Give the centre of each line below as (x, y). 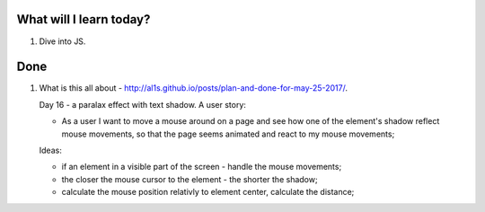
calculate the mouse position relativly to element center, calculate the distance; (208, 192)
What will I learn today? (84, 19)
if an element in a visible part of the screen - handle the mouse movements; (202, 167)
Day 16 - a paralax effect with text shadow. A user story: (143, 104)
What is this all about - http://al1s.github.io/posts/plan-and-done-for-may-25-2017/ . (193, 88)
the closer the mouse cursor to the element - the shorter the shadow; (190, 179)
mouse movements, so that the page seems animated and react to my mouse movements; (228, 134)
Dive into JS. (62, 41)
